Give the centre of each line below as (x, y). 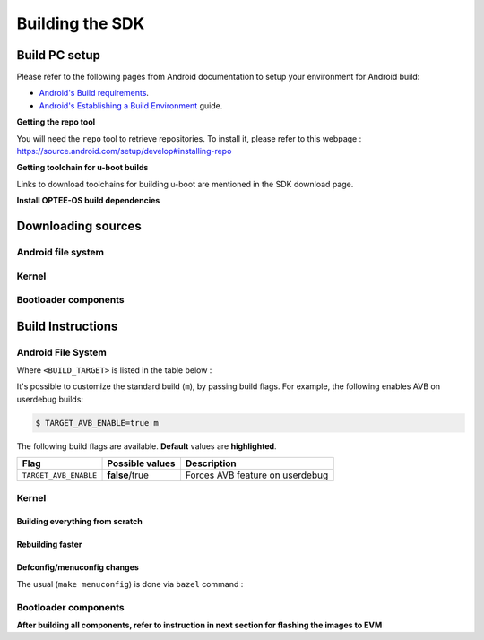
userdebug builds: (50, 399)
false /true (128, 475)
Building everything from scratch (80, 522)
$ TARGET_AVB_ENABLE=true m (97, 423)
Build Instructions (67, 326)
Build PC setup (58, 55)
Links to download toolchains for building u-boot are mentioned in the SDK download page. (185, 184)
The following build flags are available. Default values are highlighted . (147, 446)
